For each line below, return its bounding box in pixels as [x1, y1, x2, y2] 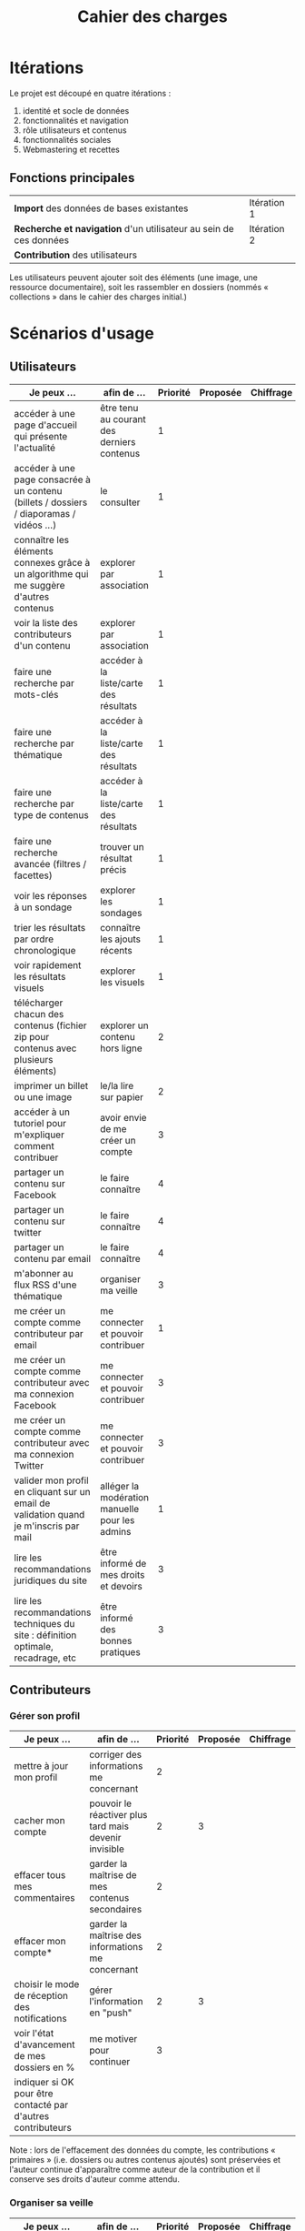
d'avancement [14, 2038, 75, 2051]
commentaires [14, 1892, 75, 1904]
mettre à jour [14, 1760, 69, 1772]
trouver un [99, 840, 144, 853]
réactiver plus [89, 1809, 148, 1822]
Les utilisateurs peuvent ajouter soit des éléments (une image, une [9, 271, 259, 283]
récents [99, 944, 133, 956]
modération [99, 1490, 150, 1503]
